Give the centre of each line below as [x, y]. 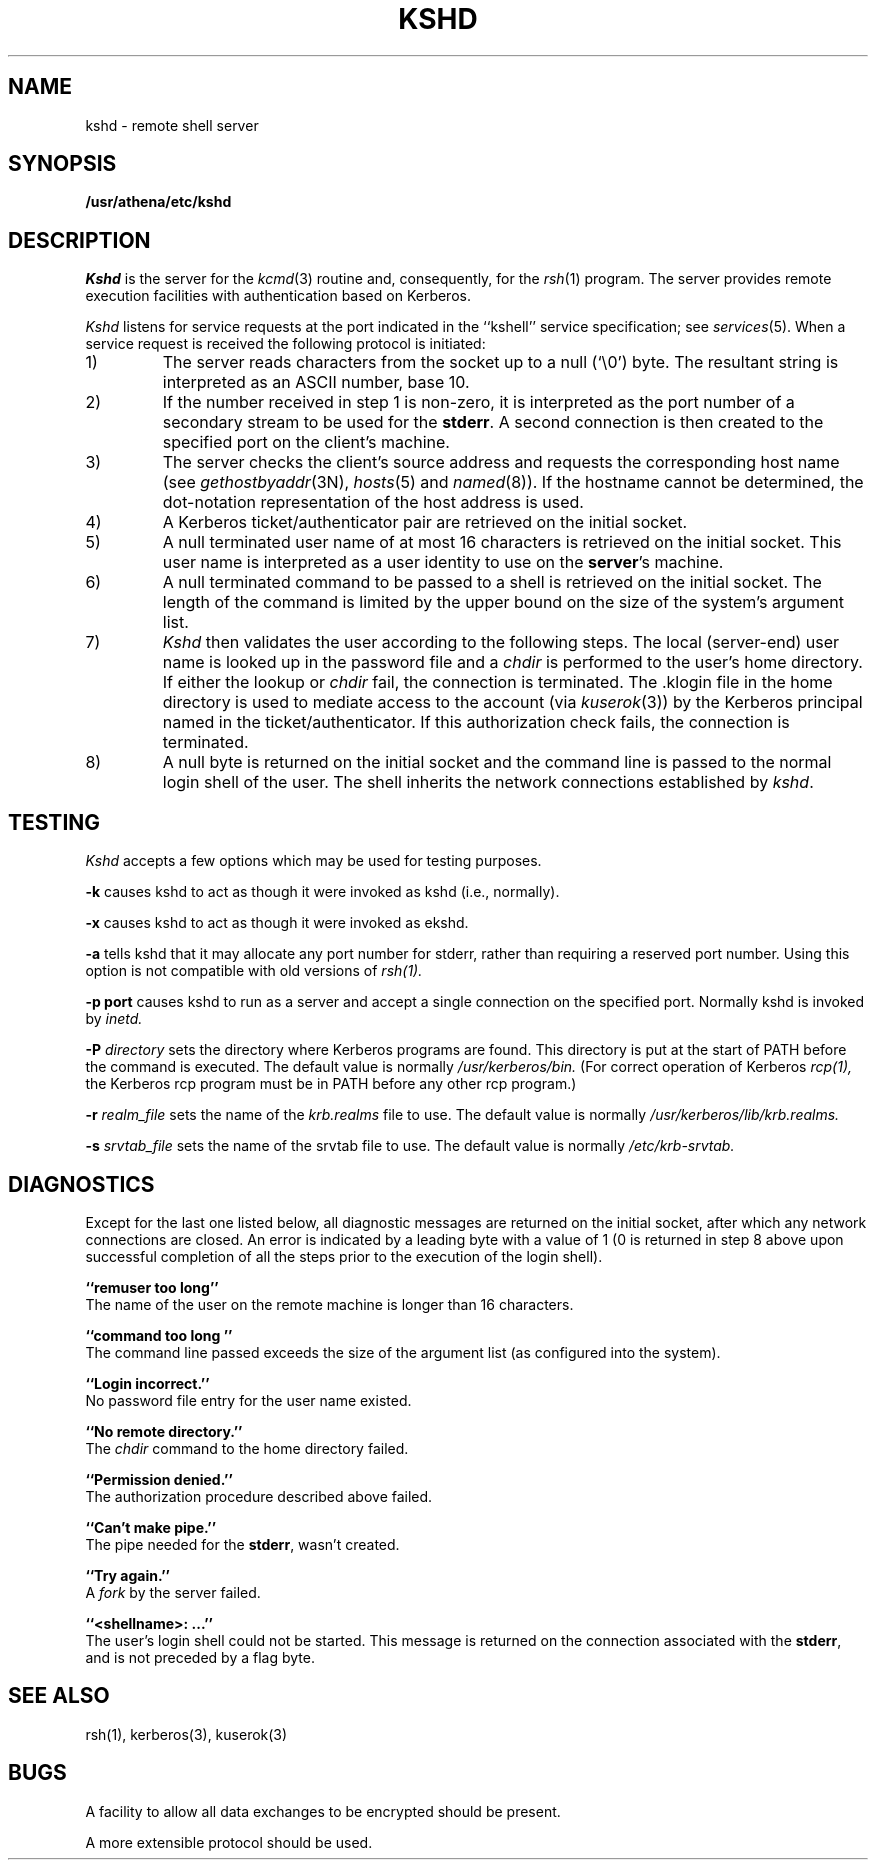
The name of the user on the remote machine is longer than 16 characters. [329, 1304]
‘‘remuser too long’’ [152, 1287]
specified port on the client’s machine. [306, 442]
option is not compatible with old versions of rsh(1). [254, 971]
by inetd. [114, 1019]
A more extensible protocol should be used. [229, 1842]
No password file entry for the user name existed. [248, 1400]
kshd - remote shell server [172, 125]
